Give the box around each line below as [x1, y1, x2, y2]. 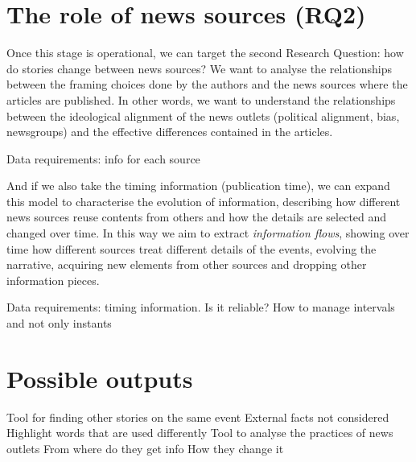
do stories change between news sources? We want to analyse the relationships [6, 60, 392, 76]
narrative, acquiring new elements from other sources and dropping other [6, 256, 367, 273]
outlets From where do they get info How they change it [6, 439, 284, 456]
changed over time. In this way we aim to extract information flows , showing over [6, 225, 410, 241]
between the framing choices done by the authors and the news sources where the [6, 76, 408, 93]
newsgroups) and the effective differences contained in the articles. [6, 123, 333, 140]
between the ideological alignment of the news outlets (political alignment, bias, [6, 107, 400, 124]
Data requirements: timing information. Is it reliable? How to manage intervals [6, 299, 395, 316]
